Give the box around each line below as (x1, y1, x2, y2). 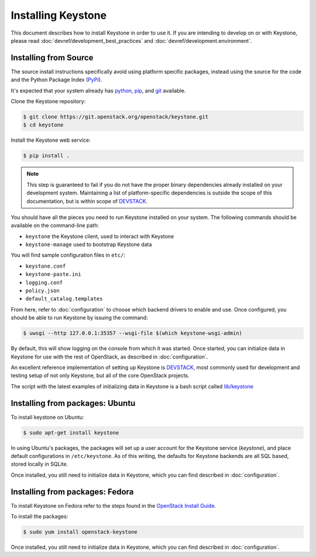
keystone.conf (25, 262, 66, 269)
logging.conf (25, 279, 63, 286)
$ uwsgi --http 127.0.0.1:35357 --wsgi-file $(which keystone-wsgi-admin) (23, 330, 243, 337)
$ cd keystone (23, 122, 64, 128)
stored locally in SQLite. (11, 460, 68, 468)
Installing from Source (11, 53, 94, 63)
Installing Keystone (11, 9, 107, 22)
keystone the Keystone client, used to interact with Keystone (25, 233, 174, 240)
